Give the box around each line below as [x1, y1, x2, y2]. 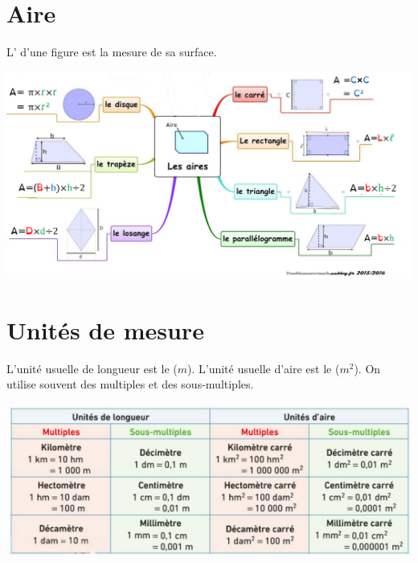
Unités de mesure [6, 313, 204, 346]
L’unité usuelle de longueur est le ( [6, 360, 178, 376]
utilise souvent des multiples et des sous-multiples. [6, 376, 254, 392]
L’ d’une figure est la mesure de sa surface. [6, 43, 217, 60]
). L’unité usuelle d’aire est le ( [187, 360, 340, 376]
